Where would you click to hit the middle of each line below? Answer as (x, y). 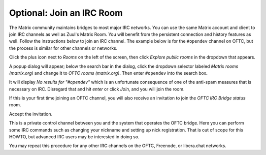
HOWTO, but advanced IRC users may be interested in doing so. (74, 137)
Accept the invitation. (31, 114)
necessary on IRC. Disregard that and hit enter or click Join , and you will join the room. (97, 89)
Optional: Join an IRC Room (66, 13)
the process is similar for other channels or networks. (63, 48)
